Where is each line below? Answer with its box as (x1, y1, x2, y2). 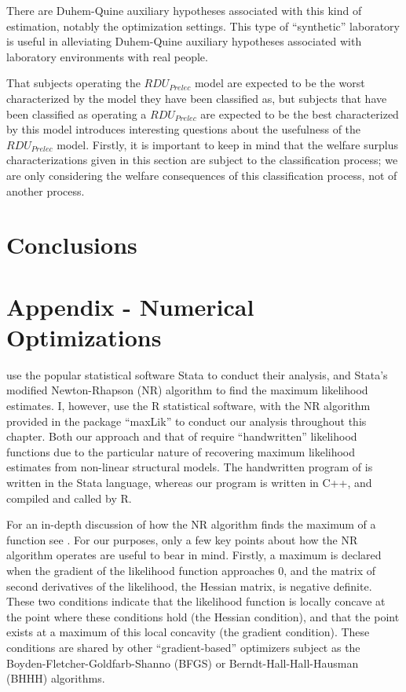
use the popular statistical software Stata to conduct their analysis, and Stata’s (6, 366, 388, 383)
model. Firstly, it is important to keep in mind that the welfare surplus (57, 136, 398, 152)
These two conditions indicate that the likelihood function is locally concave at (6, 593, 386, 610)
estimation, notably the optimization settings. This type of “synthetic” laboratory (6, 17, 400, 34)
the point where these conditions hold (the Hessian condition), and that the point (6, 608, 400, 624)
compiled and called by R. (6, 489, 132, 506)
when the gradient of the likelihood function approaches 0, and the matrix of (6, 562, 376, 578)
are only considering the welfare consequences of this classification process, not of (6, 167, 397, 183)
